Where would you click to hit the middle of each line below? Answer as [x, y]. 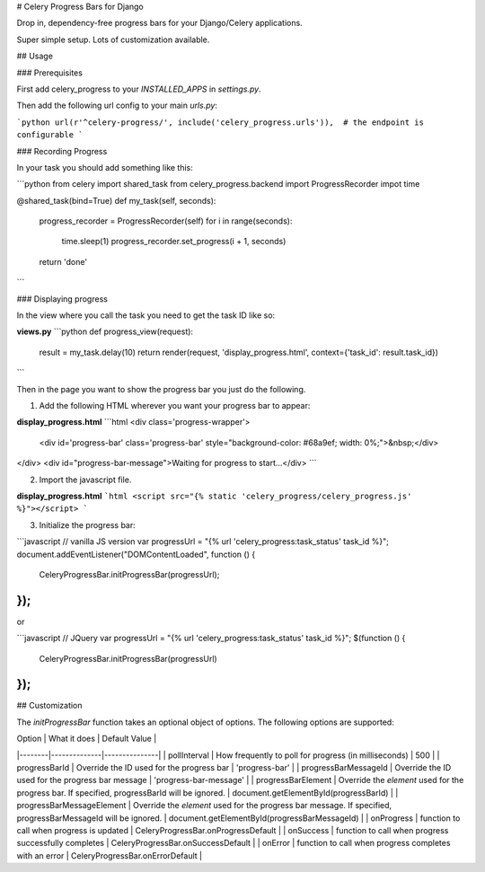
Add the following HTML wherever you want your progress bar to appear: [175, 405]
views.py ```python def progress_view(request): [105, 331]
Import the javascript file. [85, 480]
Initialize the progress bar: [88, 524]
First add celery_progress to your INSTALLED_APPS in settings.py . [139, 89]
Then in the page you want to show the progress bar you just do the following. [161, 389]
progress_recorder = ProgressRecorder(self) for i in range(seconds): [166, 221]
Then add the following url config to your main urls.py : [117, 106]
